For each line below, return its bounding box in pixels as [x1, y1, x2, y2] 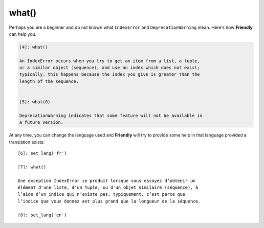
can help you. [9, 31, 37, 37]
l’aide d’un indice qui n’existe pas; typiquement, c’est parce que [18, 191, 185, 197]
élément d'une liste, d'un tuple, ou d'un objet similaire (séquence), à [18, 184, 198, 190]
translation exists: [9, 139, 45, 145]
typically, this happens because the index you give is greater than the [19, 71, 200, 77]
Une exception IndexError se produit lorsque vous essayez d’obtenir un [18, 178, 196, 183]
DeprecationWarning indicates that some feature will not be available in [19, 113, 203, 118]
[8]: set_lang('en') [18, 212, 67, 218]
